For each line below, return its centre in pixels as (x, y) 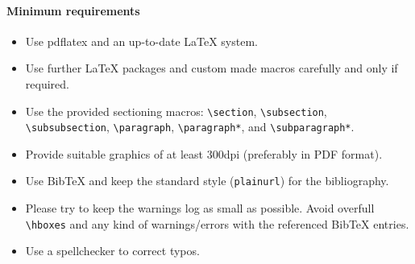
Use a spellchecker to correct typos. (112, 251)
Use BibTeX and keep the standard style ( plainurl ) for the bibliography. (207, 181)
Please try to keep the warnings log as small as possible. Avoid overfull (200, 208)
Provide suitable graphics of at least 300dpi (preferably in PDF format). (204, 153)
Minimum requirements (73, 10)
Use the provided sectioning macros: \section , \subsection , (176, 111)
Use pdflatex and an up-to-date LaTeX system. (141, 41)
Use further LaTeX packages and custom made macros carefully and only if (212, 68)
